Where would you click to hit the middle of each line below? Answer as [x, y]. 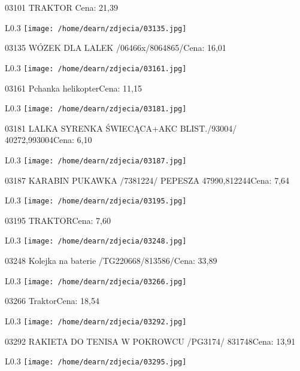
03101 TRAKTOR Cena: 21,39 [61, 7]
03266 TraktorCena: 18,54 [52, 301]
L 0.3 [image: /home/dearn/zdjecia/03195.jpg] [96, 200]
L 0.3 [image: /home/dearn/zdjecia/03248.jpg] [96, 240]
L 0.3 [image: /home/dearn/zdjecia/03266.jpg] [96, 280]
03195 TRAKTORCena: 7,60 [58, 220]
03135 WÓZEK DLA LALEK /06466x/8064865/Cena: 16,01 [116, 48]
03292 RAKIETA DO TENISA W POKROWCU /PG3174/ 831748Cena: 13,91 [150, 341]
